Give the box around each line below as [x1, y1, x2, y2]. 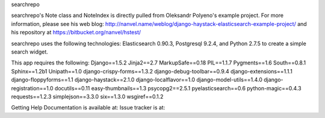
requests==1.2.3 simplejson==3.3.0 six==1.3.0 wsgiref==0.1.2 [11, 93, 164, 100]
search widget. [11, 48, 48, 55]
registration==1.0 [11, 84, 54, 92]
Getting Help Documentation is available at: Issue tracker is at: [11, 104, 166, 111]
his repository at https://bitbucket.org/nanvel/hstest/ [11, 29, 141, 36]
